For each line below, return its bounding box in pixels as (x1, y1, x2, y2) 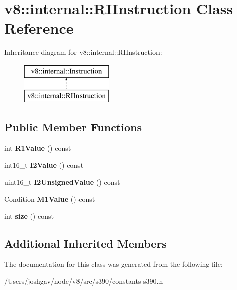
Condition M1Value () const (4, 194, 95, 204)
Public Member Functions (4, 119, 142, 135)
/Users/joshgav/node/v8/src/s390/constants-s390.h (4, 276, 163, 286)
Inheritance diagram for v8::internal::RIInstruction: (4, 47, 162, 57)
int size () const (4, 210, 54, 221)
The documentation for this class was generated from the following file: (4, 259, 223, 269)
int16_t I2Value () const (4, 159, 84, 170)
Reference (4, 18, 74, 38)
